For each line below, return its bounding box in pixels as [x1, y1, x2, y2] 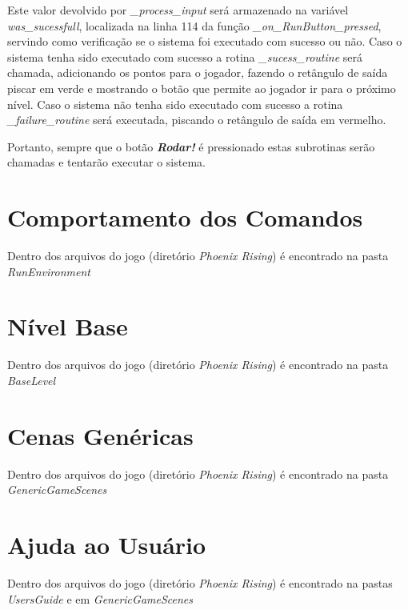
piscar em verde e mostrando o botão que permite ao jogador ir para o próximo [7, 79, 396, 96]
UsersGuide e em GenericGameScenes [7, 590, 194, 607]
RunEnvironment [7, 263, 90, 279]
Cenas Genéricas [7, 419, 194, 451]
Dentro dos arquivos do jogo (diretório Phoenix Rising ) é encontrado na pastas [7, 575, 393, 591]
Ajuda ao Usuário [7, 528, 206, 561]
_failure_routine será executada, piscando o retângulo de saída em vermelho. [7, 111, 386, 128]
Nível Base [7, 310, 128, 343]
